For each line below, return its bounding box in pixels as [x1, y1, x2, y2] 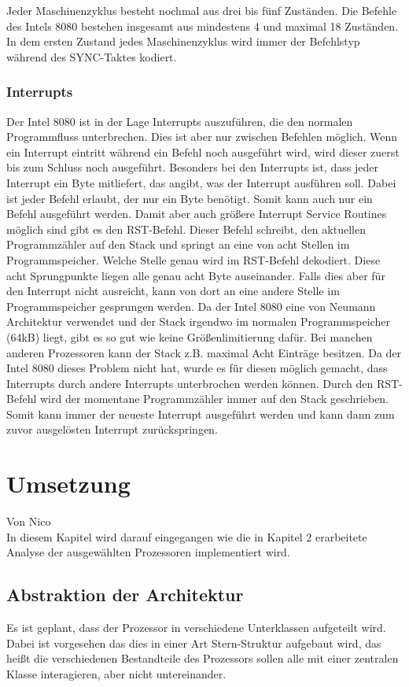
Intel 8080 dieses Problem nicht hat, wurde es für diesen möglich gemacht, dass [6, 360, 388, 376]
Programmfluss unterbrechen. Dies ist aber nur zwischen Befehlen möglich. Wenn [6, 128, 398, 145]
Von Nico [6, 513, 51, 530]
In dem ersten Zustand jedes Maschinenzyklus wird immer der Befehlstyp [6, 33, 360, 50]
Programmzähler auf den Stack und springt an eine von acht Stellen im [6, 236, 350, 253]
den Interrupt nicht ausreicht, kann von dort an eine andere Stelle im [6, 283, 340, 299]
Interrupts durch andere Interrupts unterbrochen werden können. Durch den [6, 375, 374, 391]
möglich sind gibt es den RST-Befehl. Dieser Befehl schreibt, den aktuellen [6, 220, 366, 237]
